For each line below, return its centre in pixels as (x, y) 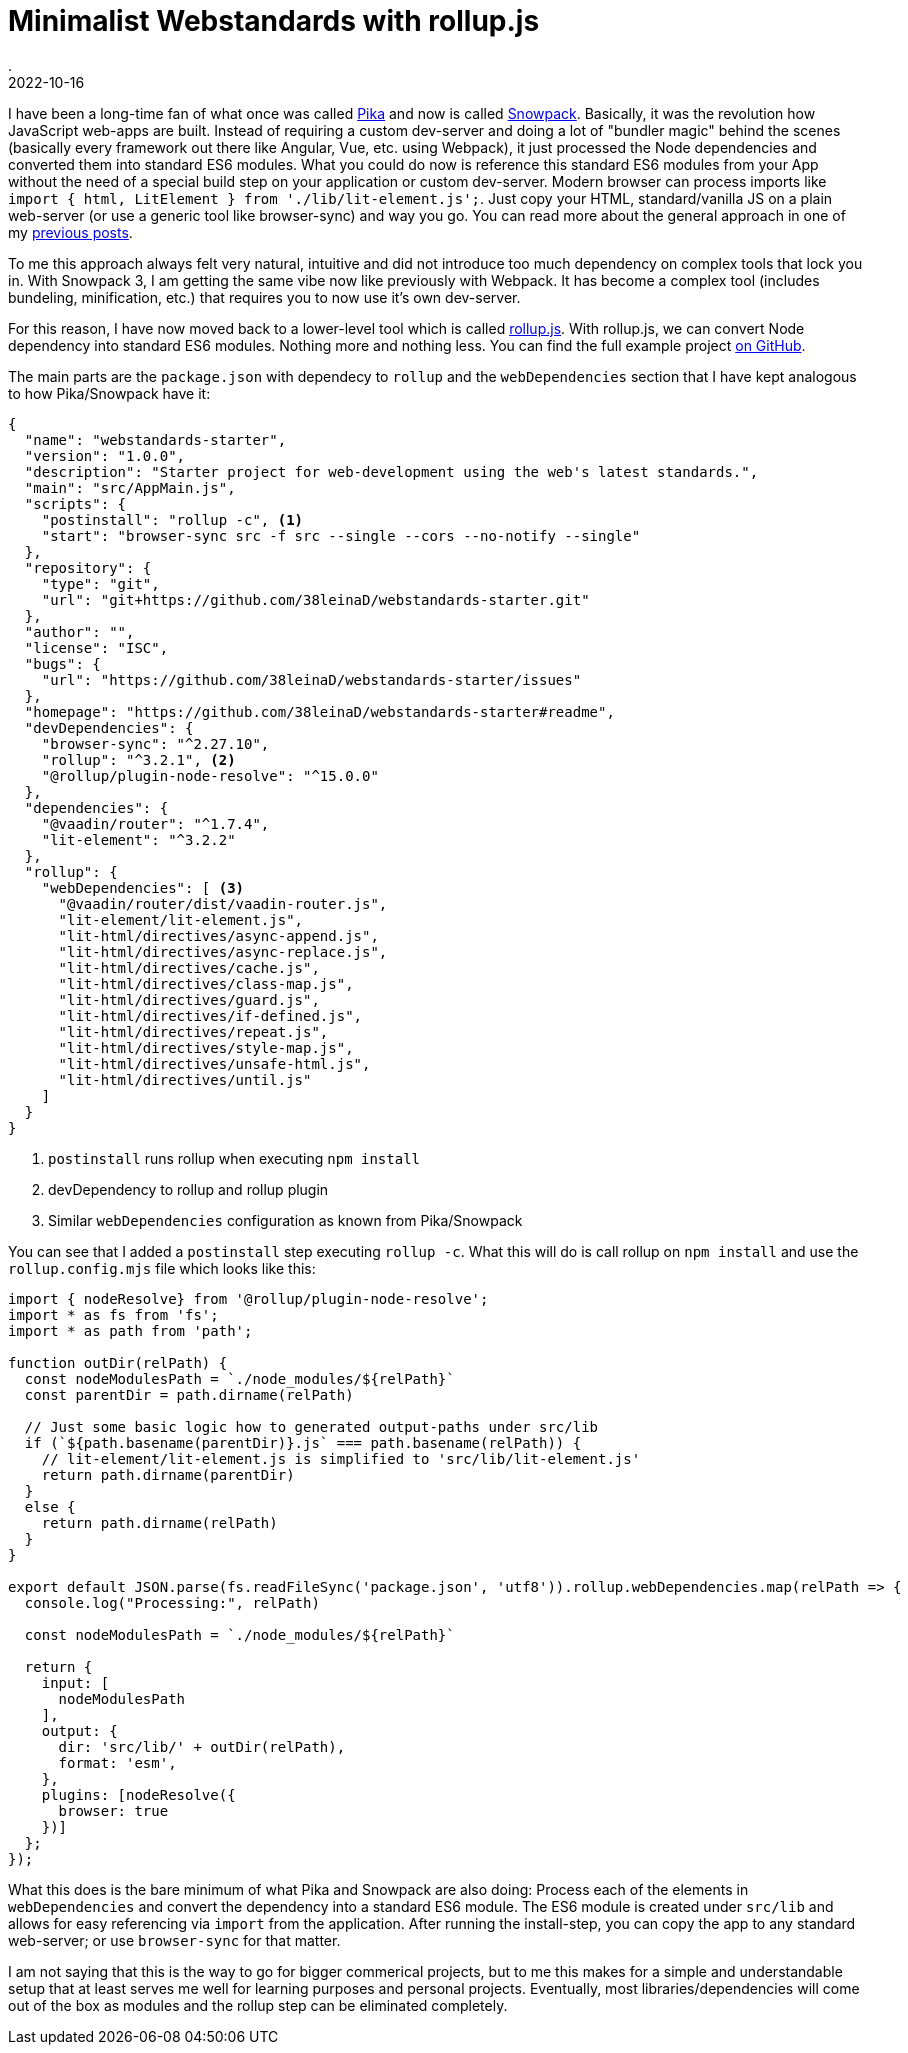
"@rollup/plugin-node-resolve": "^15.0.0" (210, 775)
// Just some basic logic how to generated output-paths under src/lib (311, 1426)
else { (50, 1506)
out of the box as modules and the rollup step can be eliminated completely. (258, 2005)
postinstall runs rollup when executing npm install (234, 1158)
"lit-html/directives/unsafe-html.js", (214, 1063)
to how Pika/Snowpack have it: (109, 393)
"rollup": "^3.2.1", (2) (138, 759)
